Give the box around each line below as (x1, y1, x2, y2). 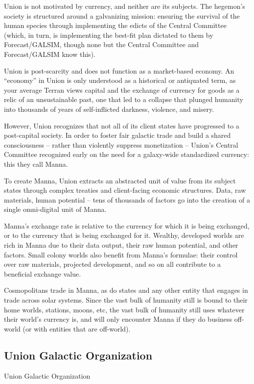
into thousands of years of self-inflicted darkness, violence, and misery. (4, 103, 214, 114)
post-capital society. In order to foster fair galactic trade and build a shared (4, 130, 231, 140)
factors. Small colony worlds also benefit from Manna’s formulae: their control (4, 249, 238, 259)
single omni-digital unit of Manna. (4, 204, 107, 214)
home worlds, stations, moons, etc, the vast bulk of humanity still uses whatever (4, 304, 245, 314)
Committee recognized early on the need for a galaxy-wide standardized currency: (4, 149, 249, 159)
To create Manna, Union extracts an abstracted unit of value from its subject (4, 175, 236, 185)
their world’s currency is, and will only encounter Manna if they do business (4, 314, 232, 324)
